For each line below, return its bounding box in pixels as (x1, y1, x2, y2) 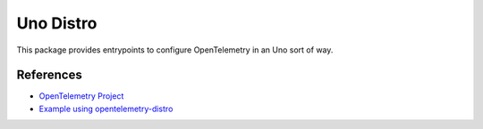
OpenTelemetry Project (38, 91, 124, 101)
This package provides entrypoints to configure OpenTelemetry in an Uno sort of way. (16, 44, 334, 55)
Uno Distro (16, 13, 97, 33)
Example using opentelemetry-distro (38, 103, 174, 114)
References (16, 68, 82, 83)
